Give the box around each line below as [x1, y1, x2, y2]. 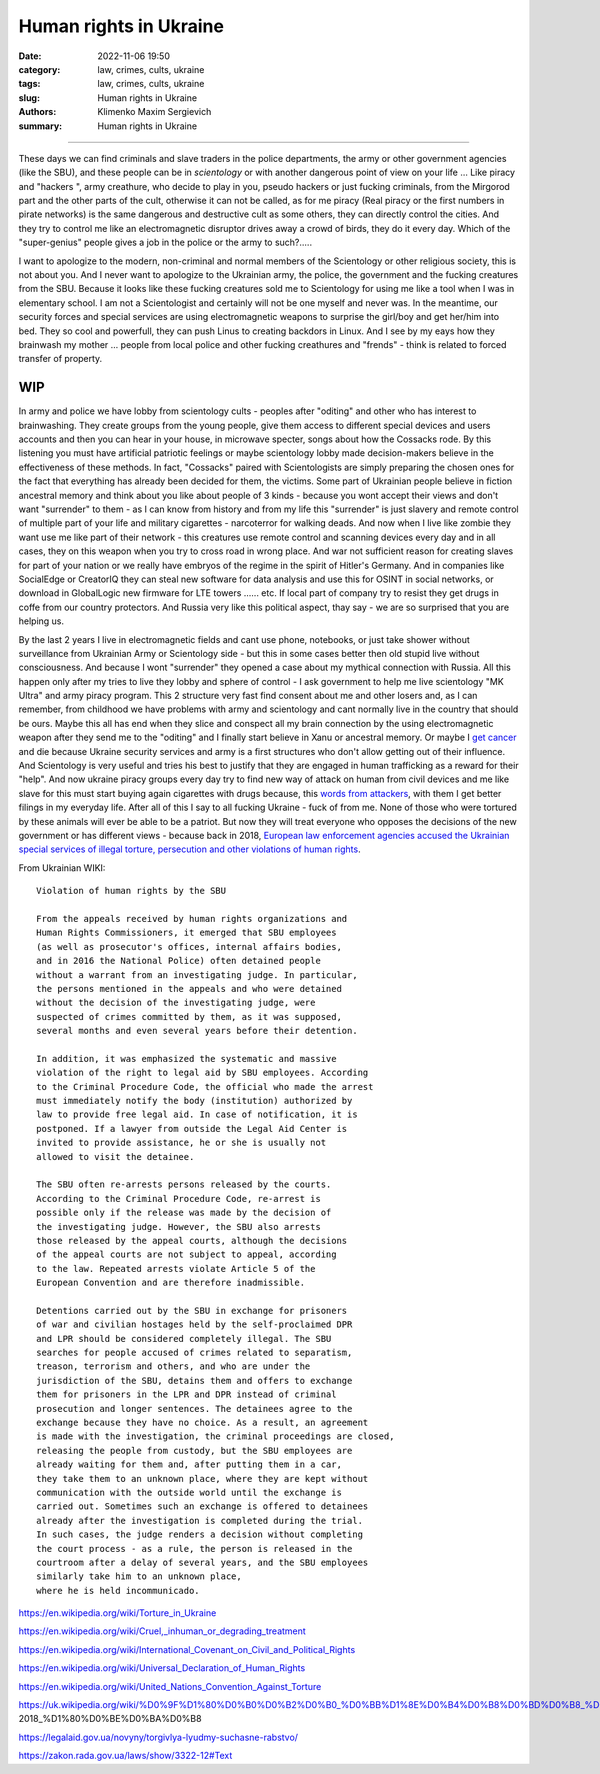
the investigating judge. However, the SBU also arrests [36, 1221, 322, 1232]
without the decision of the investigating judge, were [36, 997, 316, 1009]
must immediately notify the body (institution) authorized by [36, 1095, 353, 1107]
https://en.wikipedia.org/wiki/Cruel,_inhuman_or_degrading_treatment [18, 1625, 307, 1637]
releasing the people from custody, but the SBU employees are [36, 1445, 353, 1456]
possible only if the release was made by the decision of [36, 1207, 332, 1219]
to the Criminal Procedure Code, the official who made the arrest [36, 1081, 374, 1092]
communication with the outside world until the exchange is [36, 1486, 342, 1498]
